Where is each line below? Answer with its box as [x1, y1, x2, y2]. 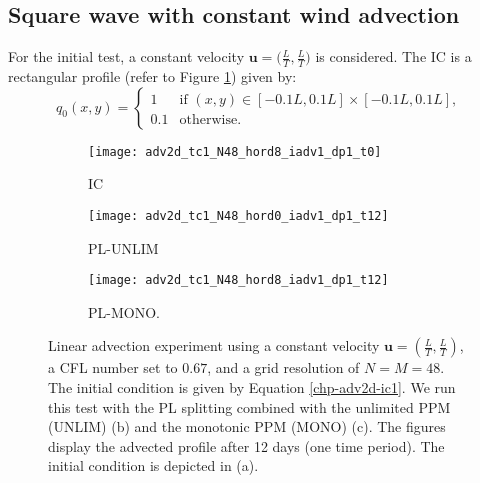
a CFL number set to [48, 357, 178, 378]
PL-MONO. [88, 301, 160, 322]
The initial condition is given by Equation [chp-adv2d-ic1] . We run [48, 376, 456, 397]
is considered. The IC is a [315, 46, 472, 67]
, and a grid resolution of [207, 357, 360, 378]
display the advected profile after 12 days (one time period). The [48, 435, 445, 456]
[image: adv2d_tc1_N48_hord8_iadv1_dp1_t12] [88, 273, 389, 288]
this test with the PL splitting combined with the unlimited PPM [48, 396, 451, 417]
